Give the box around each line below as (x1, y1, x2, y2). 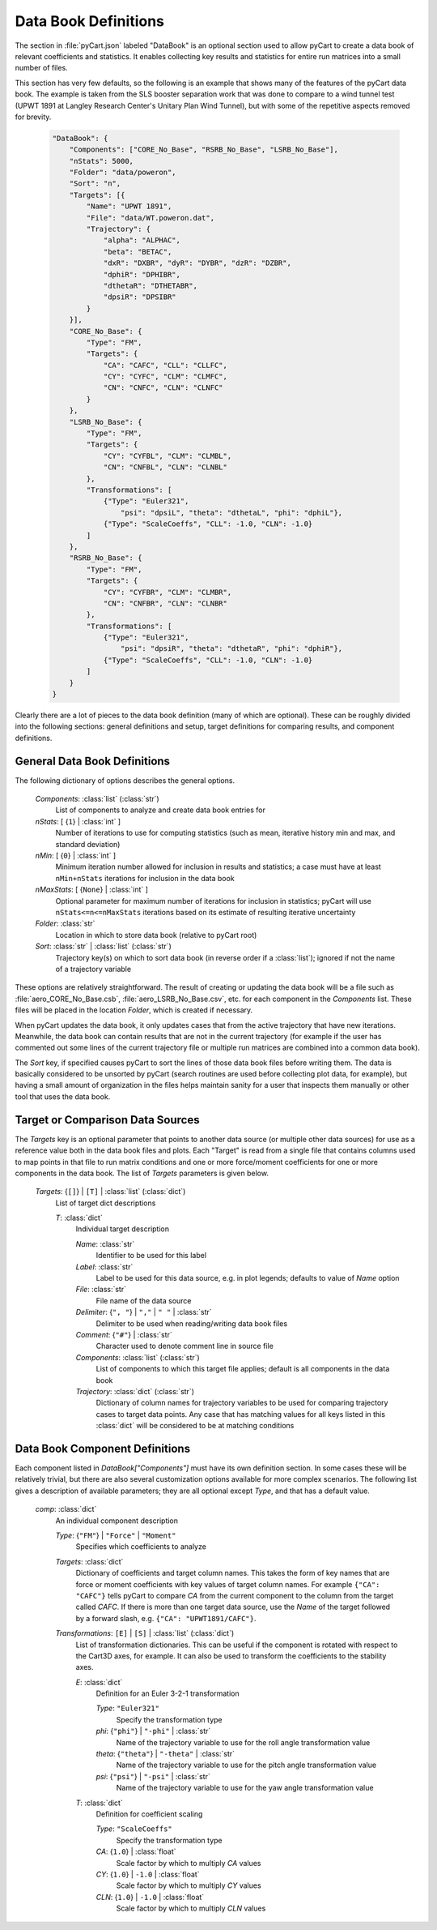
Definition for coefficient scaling (95, 1808, 203, 1819)
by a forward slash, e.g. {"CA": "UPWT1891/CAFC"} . (75, 1613, 257, 1623)
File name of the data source (95, 1295, 192, 1305)
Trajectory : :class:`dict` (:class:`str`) (75, 1386, 194, 1396)
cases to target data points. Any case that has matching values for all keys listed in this (95, 1409, 386, 1419)
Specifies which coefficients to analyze (75, 1542, 206, 1551)
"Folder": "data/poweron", (69, 168, 177, 178)
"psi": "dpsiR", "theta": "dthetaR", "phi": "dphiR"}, (120, 644, 343, 653)
